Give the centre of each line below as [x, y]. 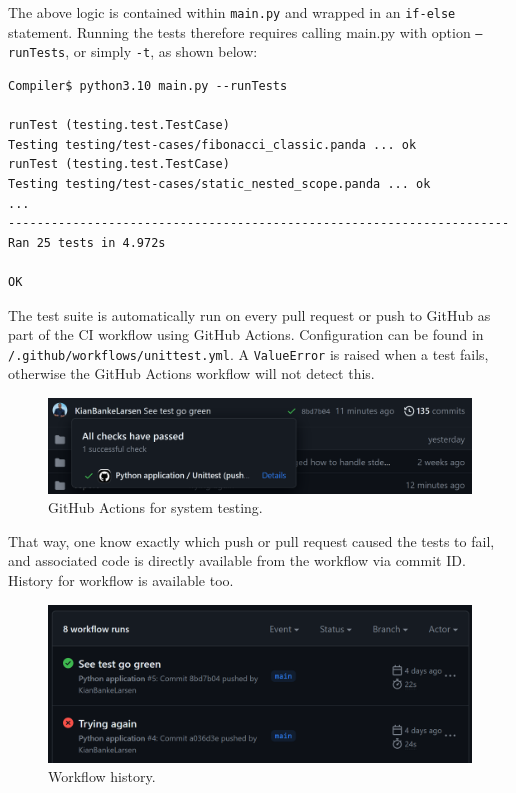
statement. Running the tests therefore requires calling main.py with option [239, 31]
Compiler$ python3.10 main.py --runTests [148, 85]
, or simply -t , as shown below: [161, 51]
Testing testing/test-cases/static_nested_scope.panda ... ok [219, 183]
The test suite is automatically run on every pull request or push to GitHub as [249, 314]
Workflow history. [102, 776]
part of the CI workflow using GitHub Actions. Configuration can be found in [246, 334]
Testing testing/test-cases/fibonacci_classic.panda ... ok [212, 144]
